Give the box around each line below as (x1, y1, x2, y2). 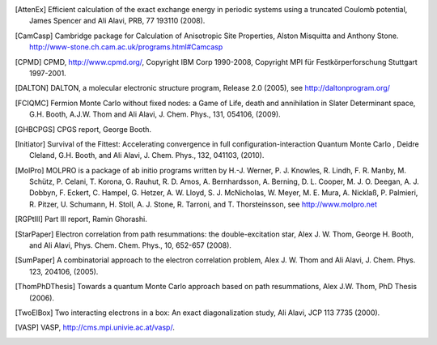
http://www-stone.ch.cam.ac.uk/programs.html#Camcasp (29, 42, 223, 52)
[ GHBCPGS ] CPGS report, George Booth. (15, 124, 152, 134)
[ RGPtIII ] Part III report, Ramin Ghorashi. (15, 215, 147, 224)
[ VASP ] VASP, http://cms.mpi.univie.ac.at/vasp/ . (15, 322, 176, 332)
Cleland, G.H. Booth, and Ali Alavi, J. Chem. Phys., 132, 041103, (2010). (29, 151, 265, 160)
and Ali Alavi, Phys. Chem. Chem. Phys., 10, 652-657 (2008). (29, 241, 232, 250)
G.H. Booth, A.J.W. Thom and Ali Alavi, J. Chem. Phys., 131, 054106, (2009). (29, 109, 281, 119)
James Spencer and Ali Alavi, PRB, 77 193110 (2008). (29, 16, 206, 26)
